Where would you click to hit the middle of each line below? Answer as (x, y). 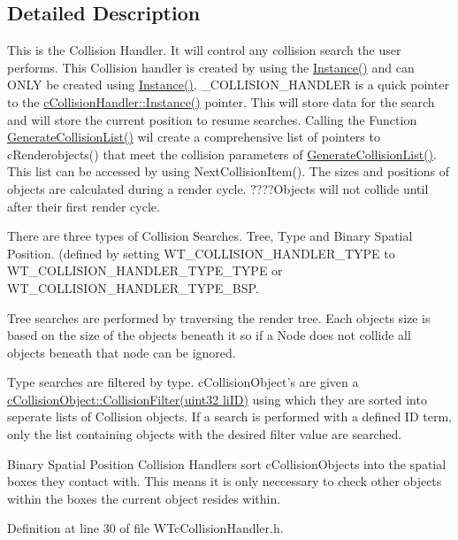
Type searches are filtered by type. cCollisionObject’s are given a (183, 382)
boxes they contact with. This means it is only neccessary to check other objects (225, 481)
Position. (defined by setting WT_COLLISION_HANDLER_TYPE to (201, 253)
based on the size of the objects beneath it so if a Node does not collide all (209, 335)
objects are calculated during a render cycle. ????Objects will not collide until (218, 188)
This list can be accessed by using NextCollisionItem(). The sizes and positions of (229, 171)
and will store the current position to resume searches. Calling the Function (212, 119)
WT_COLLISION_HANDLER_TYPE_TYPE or (145, 270)
